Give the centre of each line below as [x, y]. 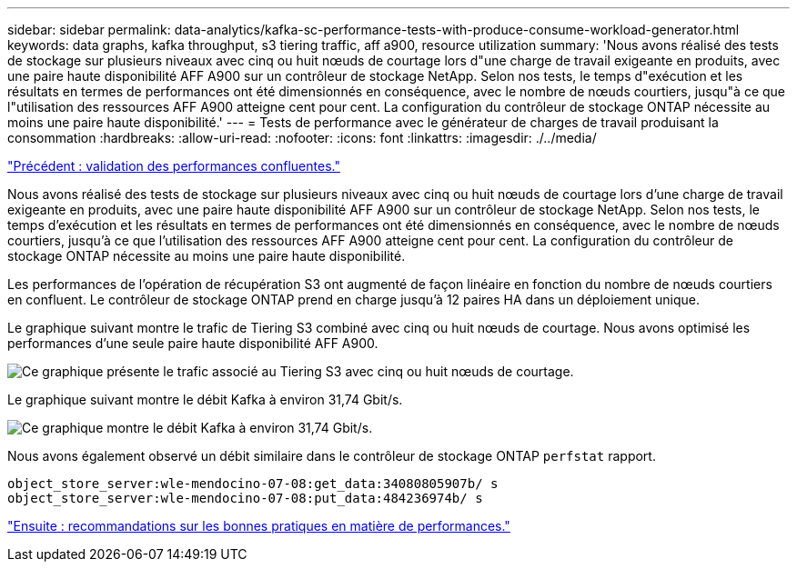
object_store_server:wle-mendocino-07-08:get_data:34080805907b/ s [253, 484]
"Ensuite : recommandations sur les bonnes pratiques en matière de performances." [259, 526]
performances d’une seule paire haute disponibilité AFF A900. [193, 343]
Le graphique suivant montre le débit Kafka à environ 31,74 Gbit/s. [205, 399]
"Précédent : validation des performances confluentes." [174, 166]
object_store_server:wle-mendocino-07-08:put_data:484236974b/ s [245, 498]
